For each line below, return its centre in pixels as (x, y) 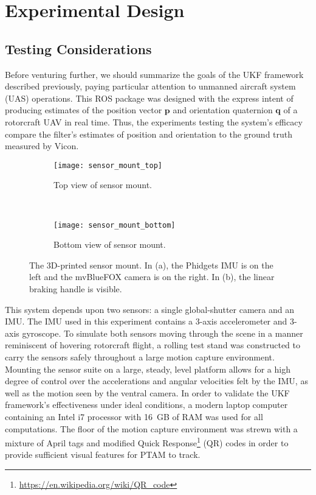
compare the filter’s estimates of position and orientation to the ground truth (149, 134)
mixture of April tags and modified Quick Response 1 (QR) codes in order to (147, 442)
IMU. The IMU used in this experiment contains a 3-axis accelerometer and (146, 321)
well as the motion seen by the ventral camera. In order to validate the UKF (147, 392)
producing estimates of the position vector (84, 110)
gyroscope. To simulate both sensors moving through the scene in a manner (163, 333)
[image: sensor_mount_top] (108, 165)
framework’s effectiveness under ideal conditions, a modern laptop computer (146, 405)
